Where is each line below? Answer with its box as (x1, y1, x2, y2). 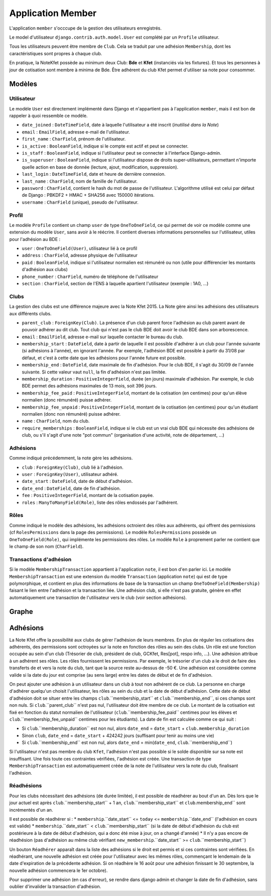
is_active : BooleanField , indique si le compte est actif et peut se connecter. (22, 143, 189, 149)
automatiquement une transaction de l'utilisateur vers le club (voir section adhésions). (9, 594, 187, 600)
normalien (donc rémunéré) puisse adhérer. (22, 397, 112, 403)
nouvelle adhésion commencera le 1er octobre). (9, 867, 108, 873)
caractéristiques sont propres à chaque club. (9, 50, 102, 56)
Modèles (9, 80, 38, 88)
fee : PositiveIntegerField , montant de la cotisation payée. (22, 492, 154, 498)
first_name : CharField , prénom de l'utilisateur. (22, 136, 126, 142)
